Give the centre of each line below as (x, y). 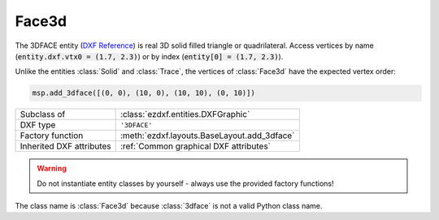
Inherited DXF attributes (65, 146)
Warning (52, 168)
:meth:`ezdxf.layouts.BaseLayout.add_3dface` (207, 136)
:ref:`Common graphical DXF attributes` (196, 146)
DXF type (38, 125)
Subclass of (43, 114)
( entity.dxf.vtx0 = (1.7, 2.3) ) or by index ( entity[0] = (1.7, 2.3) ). (149, 56)
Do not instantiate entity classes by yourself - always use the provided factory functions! (185, 183)
